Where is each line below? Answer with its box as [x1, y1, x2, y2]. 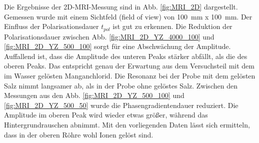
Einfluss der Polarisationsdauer [4, 21, 99, 31]
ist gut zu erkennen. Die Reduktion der [112, 21, 232, 31]
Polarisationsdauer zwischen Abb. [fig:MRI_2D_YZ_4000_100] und [4, 31, 214, 41]
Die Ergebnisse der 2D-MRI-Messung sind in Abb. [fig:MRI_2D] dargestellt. [4, 1, 238, 11]
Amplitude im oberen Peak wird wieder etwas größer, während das [4, 109, 208, 120]
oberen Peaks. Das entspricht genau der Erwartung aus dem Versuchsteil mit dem [4, 60, 254, 71]
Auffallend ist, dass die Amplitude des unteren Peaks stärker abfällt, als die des [4, 50, 247, 61]
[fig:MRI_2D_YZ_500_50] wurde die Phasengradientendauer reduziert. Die [4, 99, 238, 110]
